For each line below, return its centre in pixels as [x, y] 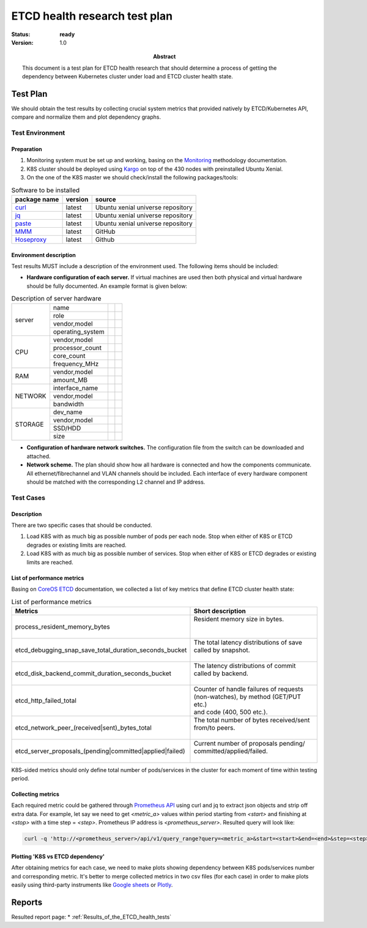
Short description [220, 611]
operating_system [79, 332]
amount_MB [70, 380]
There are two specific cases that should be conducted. [82, 525]
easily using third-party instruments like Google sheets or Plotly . [92, 885]
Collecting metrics [35, 794]
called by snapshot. [222, 650]
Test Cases [28, 498]
